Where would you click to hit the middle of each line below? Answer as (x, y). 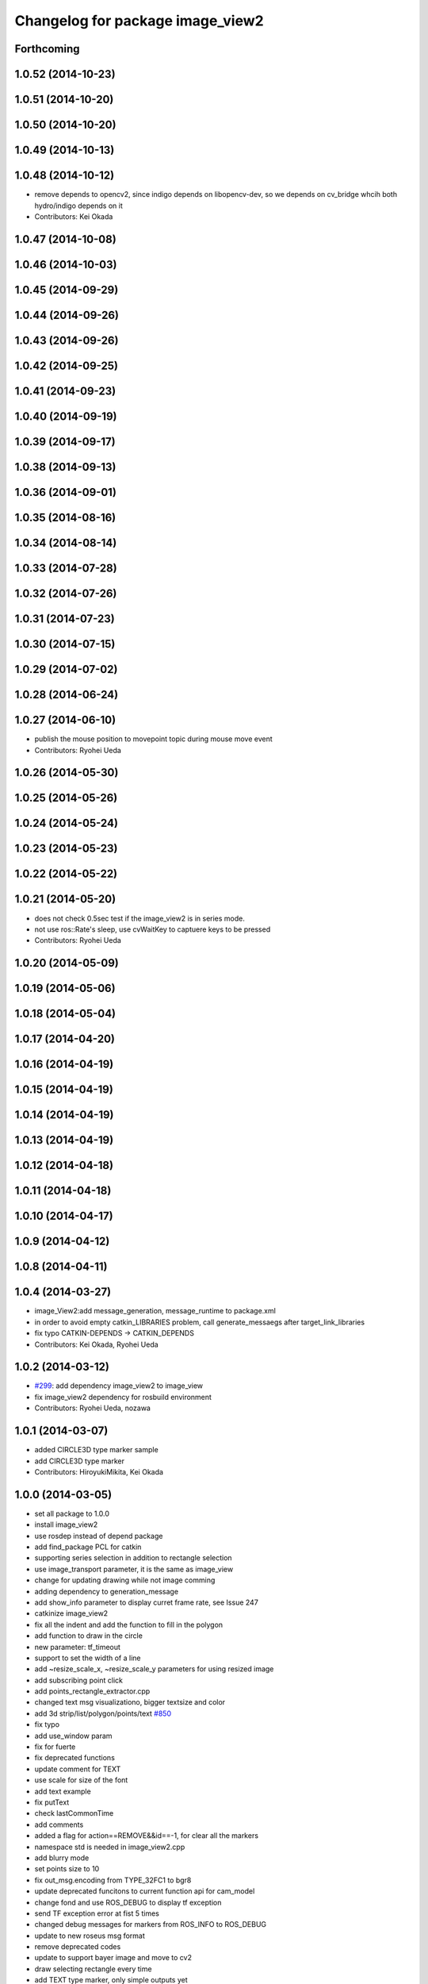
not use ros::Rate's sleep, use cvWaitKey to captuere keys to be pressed (153, 929)
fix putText (52, 1802)
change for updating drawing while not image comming (125, 1580)
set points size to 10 (67, 1869)
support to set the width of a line (88, 1658)
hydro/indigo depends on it (78, 206)
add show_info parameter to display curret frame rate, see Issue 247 (147, 1602)
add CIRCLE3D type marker (79, 1461)
